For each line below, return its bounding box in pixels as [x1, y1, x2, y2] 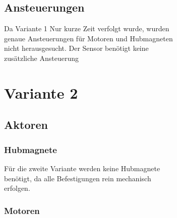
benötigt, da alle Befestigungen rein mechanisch [4, 173, 151, 183]
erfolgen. [4, 183, 30, 193]
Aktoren [4, 117, 48, 132]
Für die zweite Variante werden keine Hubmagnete [4, 163, 160, 173]
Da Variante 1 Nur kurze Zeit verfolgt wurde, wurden [4, 23, 169, 34]
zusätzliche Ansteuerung [4, 52, 79, 63]
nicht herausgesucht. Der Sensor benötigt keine [4, 43, 149, 53]
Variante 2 [4, 82, 78, 103]
